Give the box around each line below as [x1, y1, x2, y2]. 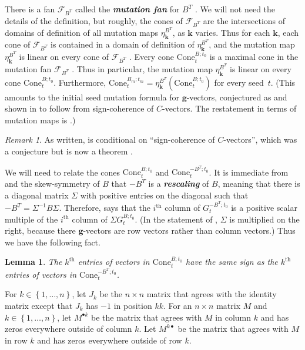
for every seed [214, 76, 264, 88]
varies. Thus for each [195, 26, 270, 38]
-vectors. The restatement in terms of [162, 102, 297, 115]
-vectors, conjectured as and [186, 90, 287, 103]
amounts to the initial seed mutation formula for [5, 90, 179, 103]
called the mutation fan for [75, 3, 180, 15]
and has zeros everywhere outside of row [37, 334, 182, 346]
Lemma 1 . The [5, 255, 62, 268]
